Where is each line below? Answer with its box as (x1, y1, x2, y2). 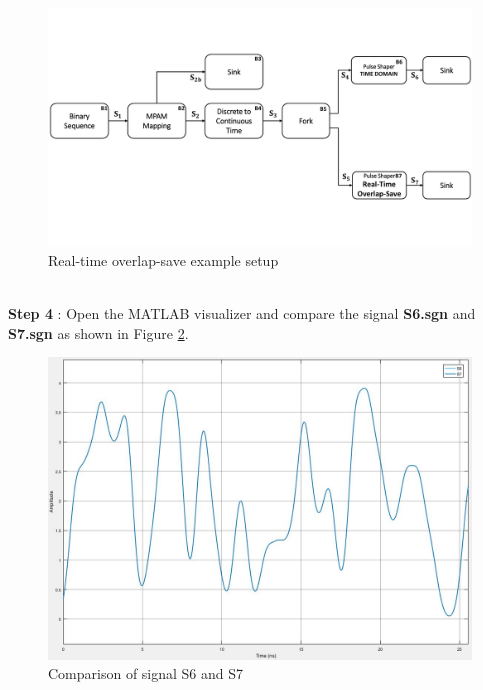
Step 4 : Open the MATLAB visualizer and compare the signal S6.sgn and (8, 303, 476, 324)
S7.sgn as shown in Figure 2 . (8, 322, 189, 343)
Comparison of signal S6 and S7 (48, 663, 244, 684)
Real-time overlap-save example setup (48, 250, 279, 271)
